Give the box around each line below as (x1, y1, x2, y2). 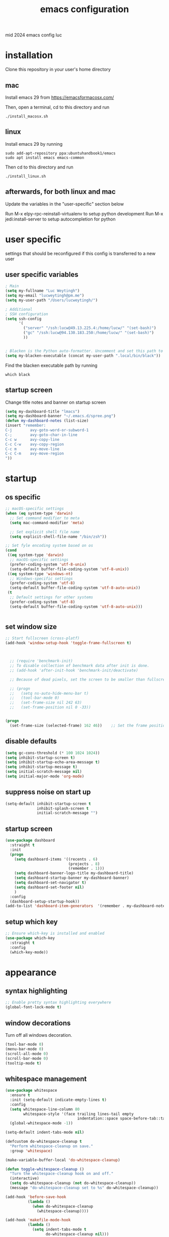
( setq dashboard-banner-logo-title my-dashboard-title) (14, 871, 134, 876)
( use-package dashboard (5, 838, 55, 843)
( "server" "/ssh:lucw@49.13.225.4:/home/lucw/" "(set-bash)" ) (23, 325, 156, 331)
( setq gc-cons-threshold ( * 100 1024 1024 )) (5, 750, 100, 755)
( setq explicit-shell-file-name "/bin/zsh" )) (10, 534, 107, 539)
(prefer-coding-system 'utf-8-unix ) (10, 561, 87, 567)
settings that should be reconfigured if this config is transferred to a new (5, 250, 156, 256)
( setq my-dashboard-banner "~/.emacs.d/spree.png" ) (5, 414, 116, 419)
